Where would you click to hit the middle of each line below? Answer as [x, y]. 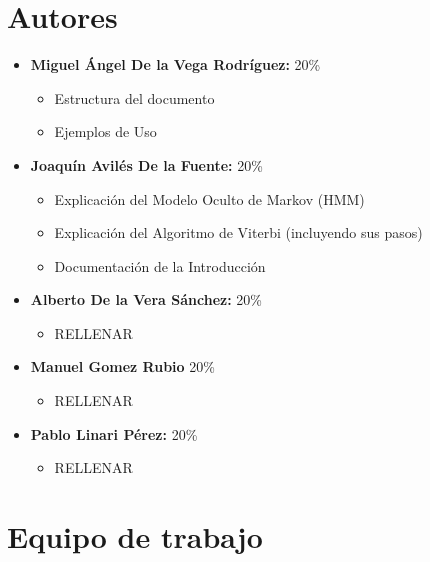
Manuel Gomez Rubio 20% [122, 366]
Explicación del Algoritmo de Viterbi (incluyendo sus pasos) [238, 232]
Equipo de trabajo [135, 536]
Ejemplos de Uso [105, 131]
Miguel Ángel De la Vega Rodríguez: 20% [175, 64]
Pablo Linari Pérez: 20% [114, 433]
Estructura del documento [134, 97]
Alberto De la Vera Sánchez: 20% [146, 299]
